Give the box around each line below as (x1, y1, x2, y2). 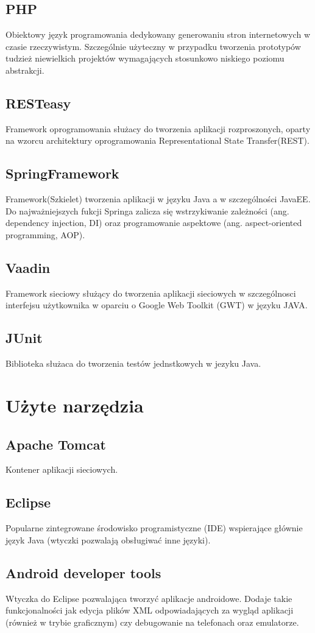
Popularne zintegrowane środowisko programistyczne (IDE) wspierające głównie (5, 522, 303, 534)
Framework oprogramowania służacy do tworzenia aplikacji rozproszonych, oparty (5, 122, 311, 135)
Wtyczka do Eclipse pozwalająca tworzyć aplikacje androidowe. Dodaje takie (5, 592, 292, 604)
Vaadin (5, 258, 51, 277)
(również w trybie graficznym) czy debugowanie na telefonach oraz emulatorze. (5, 615, 299, 628)
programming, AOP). (5, 228, 85, 241)
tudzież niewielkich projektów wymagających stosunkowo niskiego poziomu (5, 52, 285, 65)
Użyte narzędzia (5, 392, 144, 417)
